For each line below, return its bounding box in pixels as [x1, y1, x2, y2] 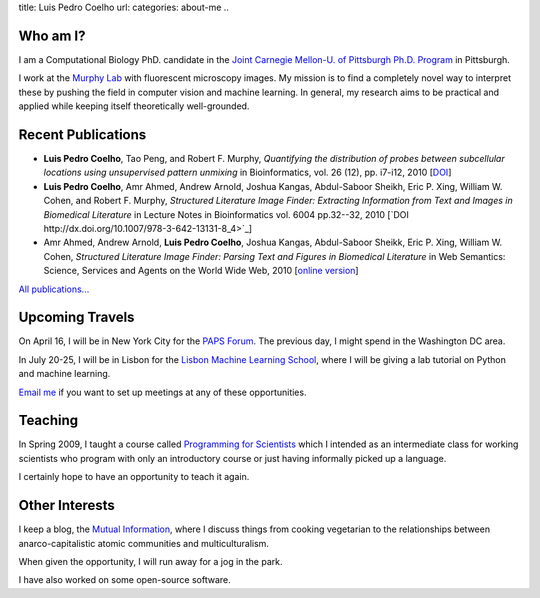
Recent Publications [18, 126, 147, 143]
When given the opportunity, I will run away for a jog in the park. [18, 555, 283, 567]
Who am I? [18, 27, 86, 44]
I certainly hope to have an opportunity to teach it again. [18, 471, 250, 483]
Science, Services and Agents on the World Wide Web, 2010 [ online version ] [43, 265, 359, 277]
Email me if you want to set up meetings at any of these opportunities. [18, 386, 307, 398]
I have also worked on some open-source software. [18, 574, 232, 586]
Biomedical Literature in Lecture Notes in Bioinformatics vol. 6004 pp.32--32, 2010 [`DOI [43, 208, 409, 220]
